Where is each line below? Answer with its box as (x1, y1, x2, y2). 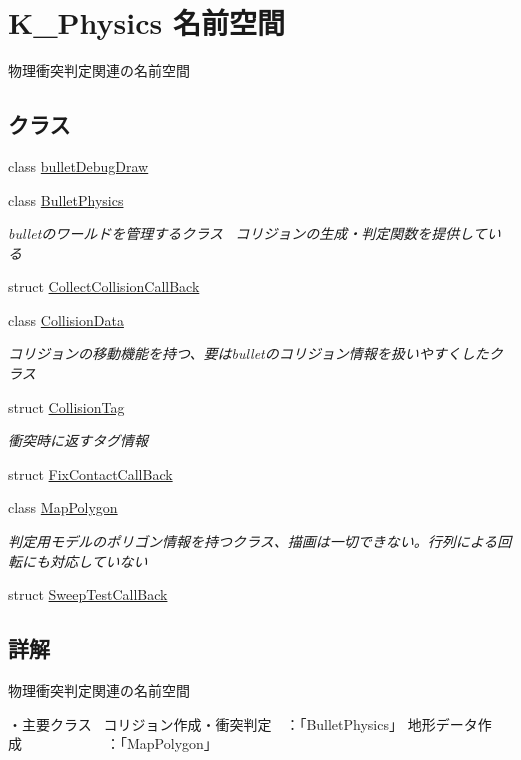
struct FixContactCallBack (8, 463, 173, 484)
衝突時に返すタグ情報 (8, 430, 148, 451)
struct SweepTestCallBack (8, 584, 168, 605)
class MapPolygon (8, 497, 118, 518)
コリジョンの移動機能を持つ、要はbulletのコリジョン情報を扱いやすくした (8, 343, 489, 364)
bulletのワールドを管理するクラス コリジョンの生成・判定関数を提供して (8, 223, 487, 244)
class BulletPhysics (8, 189, 124, 210)
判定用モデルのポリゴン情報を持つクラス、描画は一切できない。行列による (8, 531, 498, 552)
